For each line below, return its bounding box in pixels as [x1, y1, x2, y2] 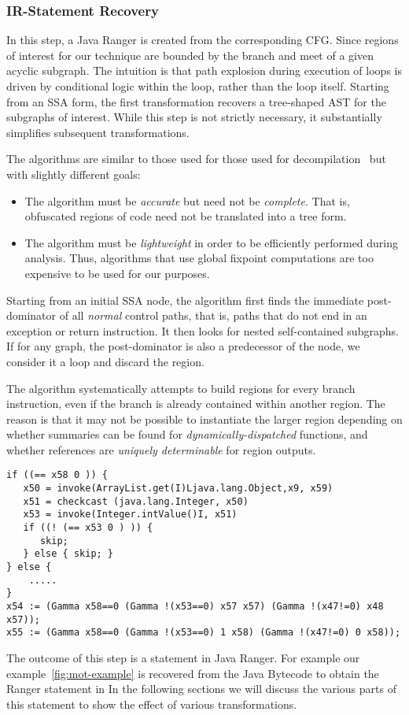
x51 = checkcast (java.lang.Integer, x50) [23, 495, 249, 507]
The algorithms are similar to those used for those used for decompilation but [6, 150, 386, 167]
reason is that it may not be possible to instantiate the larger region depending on [6, 410, 403, 427]
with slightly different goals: [6, 165, 141, 182]
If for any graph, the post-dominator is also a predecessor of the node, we [6, 338, 360, 354]
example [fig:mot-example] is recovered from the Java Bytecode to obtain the [6, 665, 379, 681]
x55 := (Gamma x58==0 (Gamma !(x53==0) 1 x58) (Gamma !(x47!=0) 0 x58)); [6, 627, 401, 639]
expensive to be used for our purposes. [24, 265, 210, 281]
